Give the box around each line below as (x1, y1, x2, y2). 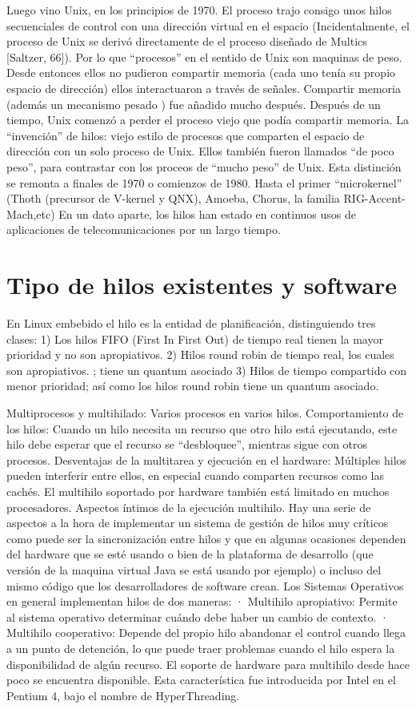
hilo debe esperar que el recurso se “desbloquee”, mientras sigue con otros (6, 436, 368, 453)
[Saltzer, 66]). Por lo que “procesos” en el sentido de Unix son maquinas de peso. (6, 48, 402, 65)
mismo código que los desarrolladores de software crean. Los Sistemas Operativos (6, 577, 404, 594)
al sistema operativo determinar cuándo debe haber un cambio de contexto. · (6, 608, 389, 625)
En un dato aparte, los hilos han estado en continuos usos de (58, 205, 357, 222)
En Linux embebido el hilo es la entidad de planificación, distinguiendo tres (6, 315, 376, 332)
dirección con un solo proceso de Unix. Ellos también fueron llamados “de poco (6, 143, 394, 159)
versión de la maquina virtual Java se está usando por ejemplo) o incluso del (6, 561, 382, 578)
